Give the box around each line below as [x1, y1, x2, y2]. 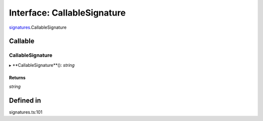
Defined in [9, 96, 41, 104]
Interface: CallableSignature [9, 7, 126, 18]
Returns [9, 75, 26, 81]
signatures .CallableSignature [9, 24, 67, 30]
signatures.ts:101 [9, 109, 43, 115]
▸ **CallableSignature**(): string [9, 62, 75, 68]
